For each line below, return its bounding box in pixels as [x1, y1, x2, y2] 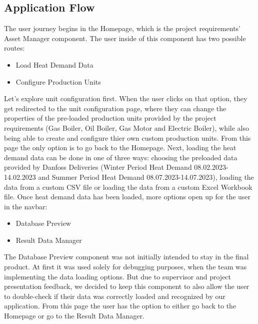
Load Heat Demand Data [15, 59, 93, 70]
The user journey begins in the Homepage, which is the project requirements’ [4, 23, 240, 34]
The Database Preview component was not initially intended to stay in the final [4, 251, 249, 262]
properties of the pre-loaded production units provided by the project [4, 113, 216, 123]
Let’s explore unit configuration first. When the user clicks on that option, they [4, 93, 247, 104]
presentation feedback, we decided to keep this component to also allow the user [4, 281, 249, 291]
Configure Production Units [15, 76, 101, 87]
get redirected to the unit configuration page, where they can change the [4, 103, 226, 113]
